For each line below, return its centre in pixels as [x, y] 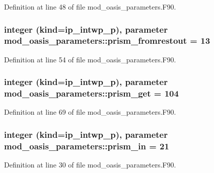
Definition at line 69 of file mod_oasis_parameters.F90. [90, 112]
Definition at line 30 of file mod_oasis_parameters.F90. [90, 165]
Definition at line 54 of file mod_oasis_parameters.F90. [90, 59]
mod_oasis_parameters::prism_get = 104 [91, 93]
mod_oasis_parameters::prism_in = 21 [87, 146]
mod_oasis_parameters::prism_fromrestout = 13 [107, 40]
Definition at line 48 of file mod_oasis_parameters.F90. [90, 7]
